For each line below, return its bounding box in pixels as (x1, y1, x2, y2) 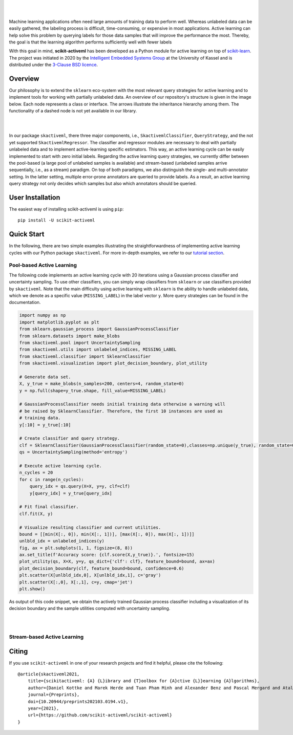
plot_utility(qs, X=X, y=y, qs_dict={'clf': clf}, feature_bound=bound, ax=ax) (19, 559, 215, 564)
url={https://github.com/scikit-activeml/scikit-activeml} (27, 713, 172, 718)
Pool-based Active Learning (9, 262, 77, 269)
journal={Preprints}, (27, 692, 80, 697)
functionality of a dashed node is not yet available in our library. (9, 108, 137, 114)
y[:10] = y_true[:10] (19, 422, 71, 428)
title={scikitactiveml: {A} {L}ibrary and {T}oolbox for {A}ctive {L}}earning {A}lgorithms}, (27, 678, 260, 684)
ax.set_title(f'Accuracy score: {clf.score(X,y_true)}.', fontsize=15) (19, 552, 195, 558)
